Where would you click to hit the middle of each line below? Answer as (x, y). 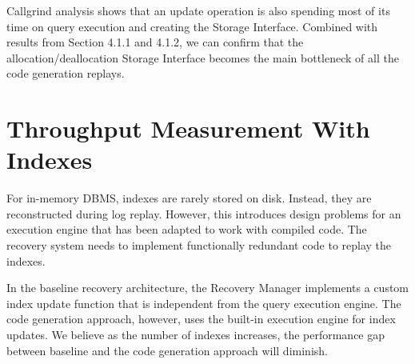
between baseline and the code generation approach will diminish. (167, 350)
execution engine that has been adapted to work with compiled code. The (187, 229)
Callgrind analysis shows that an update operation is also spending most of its (198, 10)
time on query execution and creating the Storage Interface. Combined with (192, 26)
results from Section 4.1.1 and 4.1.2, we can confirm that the (155, 42)
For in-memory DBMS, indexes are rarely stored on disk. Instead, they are (189, 198)
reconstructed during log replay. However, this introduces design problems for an (204, 213)
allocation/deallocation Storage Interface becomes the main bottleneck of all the (203, 57)
